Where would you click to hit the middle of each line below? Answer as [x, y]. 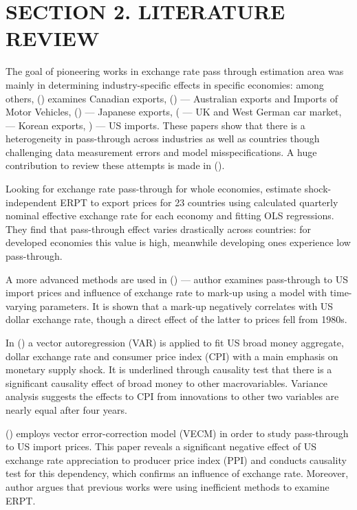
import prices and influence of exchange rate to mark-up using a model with [166, 292]
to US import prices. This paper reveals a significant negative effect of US [161, 446]
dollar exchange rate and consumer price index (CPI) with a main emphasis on [172, 356]
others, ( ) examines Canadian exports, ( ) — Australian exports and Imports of [172, 98]
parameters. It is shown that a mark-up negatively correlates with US [186, 306]
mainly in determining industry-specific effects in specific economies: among [165, 84]
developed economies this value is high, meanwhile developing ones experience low [178, 242]
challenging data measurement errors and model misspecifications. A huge [161, 152]
